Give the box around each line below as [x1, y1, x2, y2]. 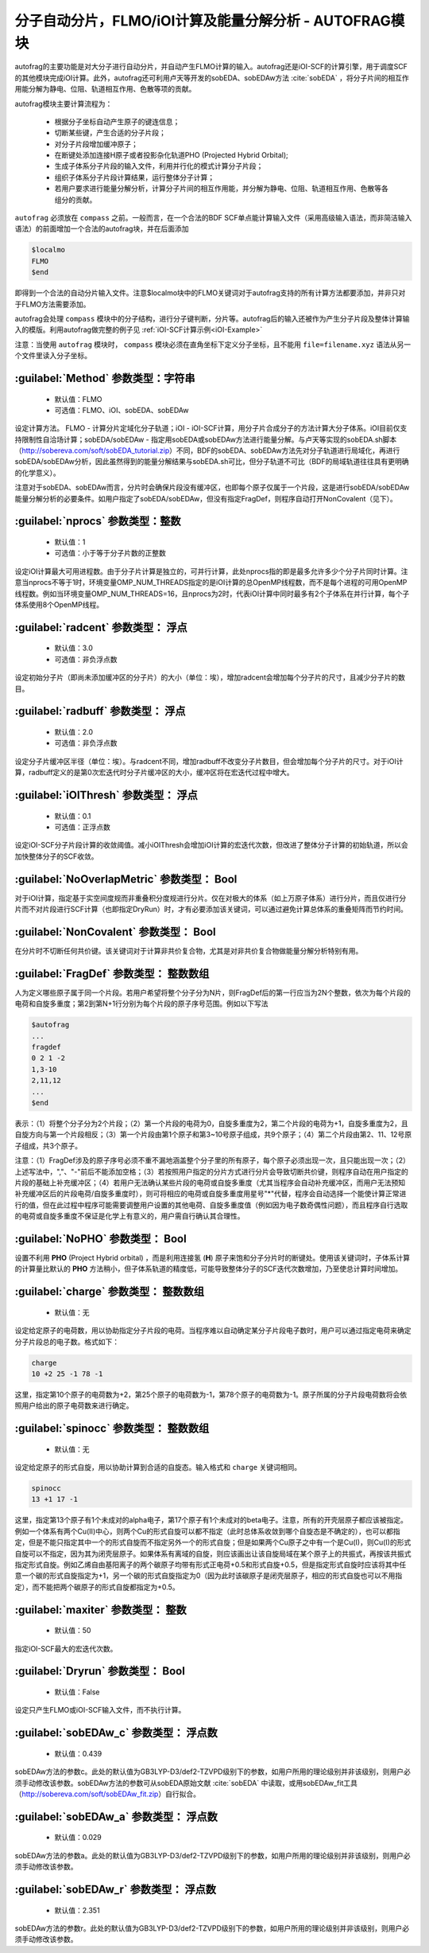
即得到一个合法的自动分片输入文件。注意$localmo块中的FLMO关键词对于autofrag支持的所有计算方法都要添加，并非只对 [14, 288, 406, 298]
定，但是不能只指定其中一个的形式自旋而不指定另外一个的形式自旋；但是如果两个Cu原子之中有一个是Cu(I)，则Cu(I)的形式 [14, 1538, 412, 1547]
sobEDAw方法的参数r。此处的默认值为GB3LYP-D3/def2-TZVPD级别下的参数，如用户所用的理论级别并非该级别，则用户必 [14, 1923, 409, 1933]
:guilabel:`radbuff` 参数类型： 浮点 [14, 704, 186, 718]
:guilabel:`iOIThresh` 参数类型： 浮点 [14, 788, 198, 801]
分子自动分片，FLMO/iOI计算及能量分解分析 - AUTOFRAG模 [14, 12, 405, 29]
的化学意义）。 [14, 468, 60, 478]
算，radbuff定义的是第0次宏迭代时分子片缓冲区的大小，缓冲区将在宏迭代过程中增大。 [14, 768, 294, 778]
